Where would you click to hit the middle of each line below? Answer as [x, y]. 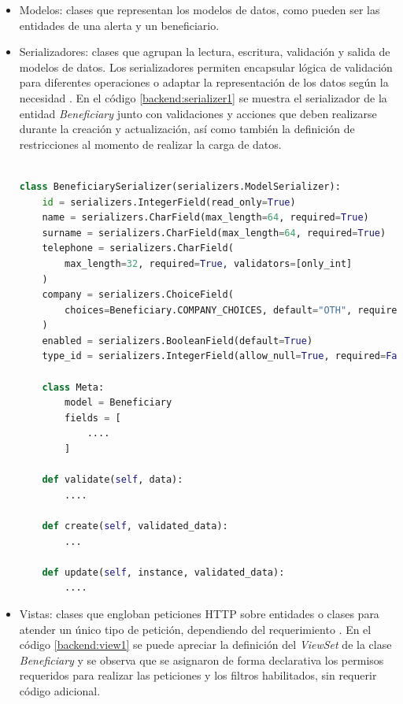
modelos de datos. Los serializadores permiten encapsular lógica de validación [206, 67]
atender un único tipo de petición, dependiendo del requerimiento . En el [195, 629]
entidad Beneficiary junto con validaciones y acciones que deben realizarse [198, 113]
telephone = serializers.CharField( [138, 248]
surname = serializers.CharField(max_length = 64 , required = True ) [214, 233]
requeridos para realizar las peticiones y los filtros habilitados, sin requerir [198, 675]
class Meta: [73, 387]
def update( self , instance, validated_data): [163, 572]
